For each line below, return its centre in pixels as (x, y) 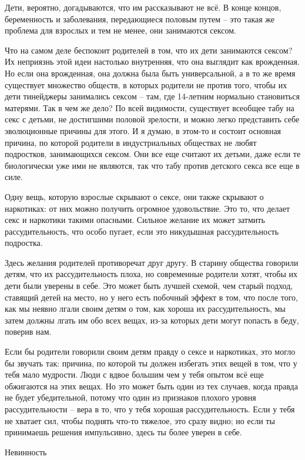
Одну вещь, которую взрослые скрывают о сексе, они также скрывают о (134, 196)
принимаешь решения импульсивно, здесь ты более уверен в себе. (123, 432)
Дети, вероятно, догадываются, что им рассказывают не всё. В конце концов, (143, 7)
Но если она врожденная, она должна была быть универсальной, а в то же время (150, 73)
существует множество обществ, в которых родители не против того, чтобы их (146, 84)
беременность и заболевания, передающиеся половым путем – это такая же (140, 19)
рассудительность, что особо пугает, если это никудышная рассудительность (142, 231)
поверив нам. (28, 331)
